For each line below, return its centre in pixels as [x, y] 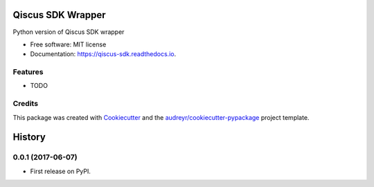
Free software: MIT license [68, 44]
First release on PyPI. [61, 171]
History [29, 137]
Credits [25, 104]
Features [28, 72]
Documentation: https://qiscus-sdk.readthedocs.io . [103, 54]
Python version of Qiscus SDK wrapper [69, 32]
